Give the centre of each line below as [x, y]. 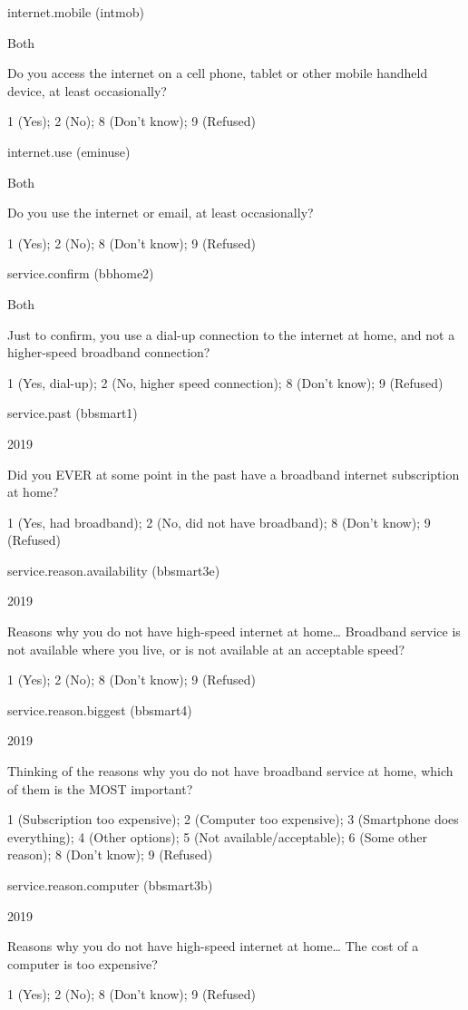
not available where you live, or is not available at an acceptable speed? [206, 649]
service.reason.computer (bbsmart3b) [110, 885]
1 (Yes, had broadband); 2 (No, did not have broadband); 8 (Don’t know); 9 [219, 522]
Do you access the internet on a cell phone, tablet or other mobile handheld [218, 73]
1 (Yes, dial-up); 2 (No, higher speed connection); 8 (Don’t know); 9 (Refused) [225, 382]
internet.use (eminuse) [69, 151]
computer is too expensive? [83, 963]
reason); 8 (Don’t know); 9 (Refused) [110, 855]
